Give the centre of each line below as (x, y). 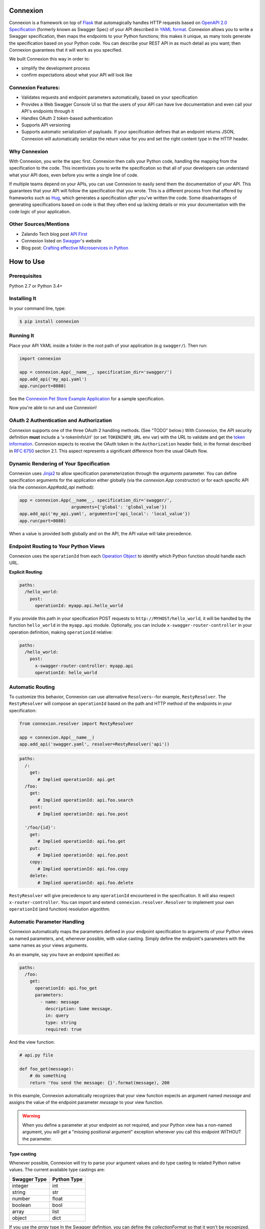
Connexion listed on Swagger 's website (61, 241)
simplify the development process (56, 68)
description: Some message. (79, 1009)
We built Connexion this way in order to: (50, 59)
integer (20, 1186)
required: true (63, 1029)
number (21, 1199)
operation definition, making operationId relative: (61, 632)
